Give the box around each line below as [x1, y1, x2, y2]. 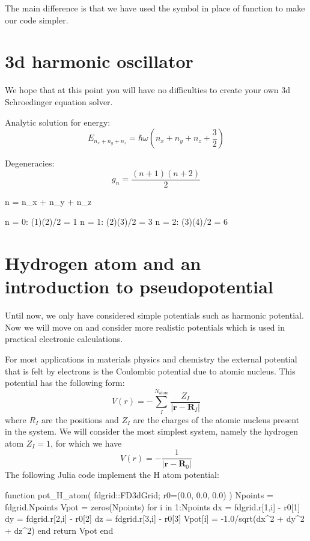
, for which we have [50, 436, 122, 449]
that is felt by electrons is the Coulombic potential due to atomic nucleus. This [5, 364, 296, 377]
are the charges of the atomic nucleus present [133, 413, 300, 426]
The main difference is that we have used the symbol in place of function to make [5, 2, 305, 14]
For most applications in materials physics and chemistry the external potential [5, 353, 297, 365]
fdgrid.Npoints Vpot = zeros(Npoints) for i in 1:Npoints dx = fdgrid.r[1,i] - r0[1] [5, 500, 300, 513]
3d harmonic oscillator [5, 49, 193, 73]
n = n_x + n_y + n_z [5, 195, 92, 207]
